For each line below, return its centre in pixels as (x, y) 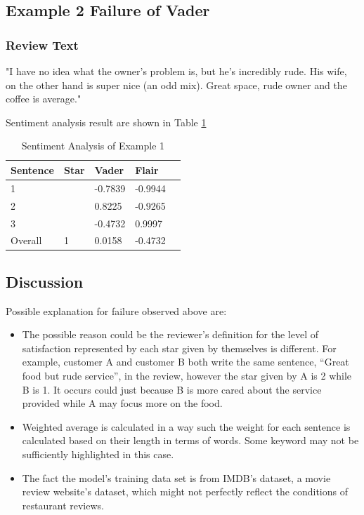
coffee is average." (44, 99)
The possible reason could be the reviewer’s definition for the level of (170, 334)
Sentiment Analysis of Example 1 (93, 146)
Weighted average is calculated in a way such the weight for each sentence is (186, 426)
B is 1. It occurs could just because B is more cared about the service (172, 389)
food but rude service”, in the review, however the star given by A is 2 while (187, 376)
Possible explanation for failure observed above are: (116, 310)
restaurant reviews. (63, 505)
